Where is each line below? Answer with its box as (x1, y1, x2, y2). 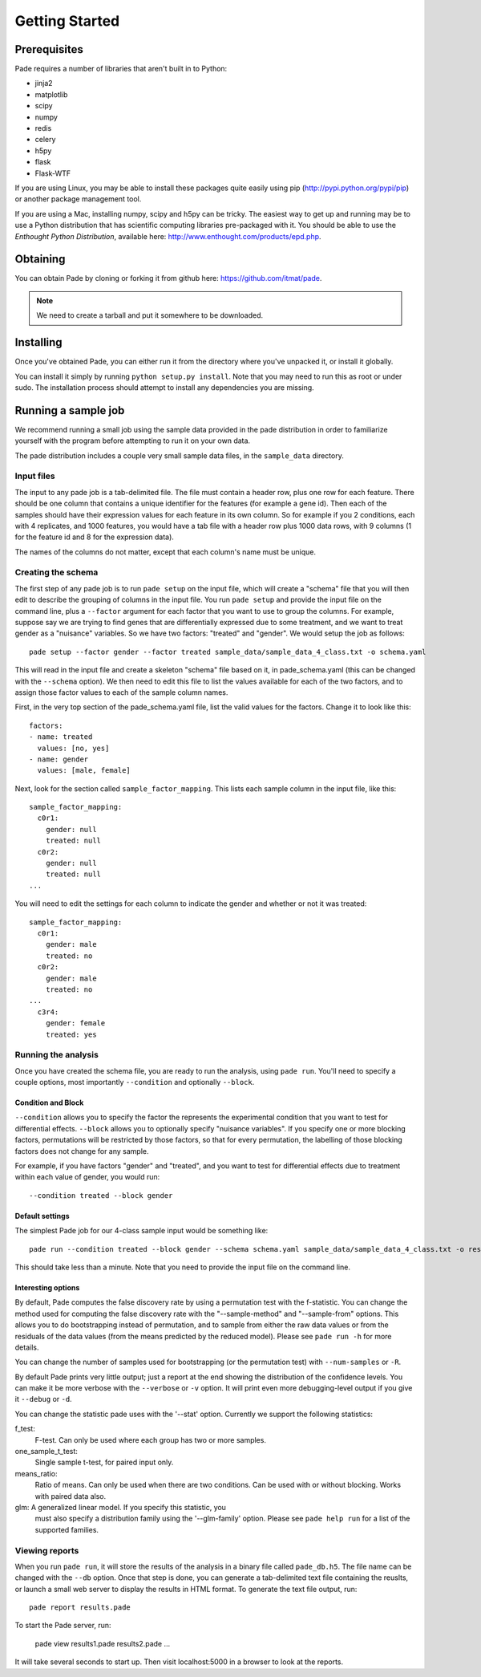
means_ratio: (14, 1468, 58, 1478)
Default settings (14, 1211, 70, 1220)
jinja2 (34, 79, 53, 88)
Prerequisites (14, 43, 83, 56)
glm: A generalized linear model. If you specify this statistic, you (14, 1502, 226, 1512)
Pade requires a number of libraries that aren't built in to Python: (14, 64, 228, 74)
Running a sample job (14, 404, 125, 417)
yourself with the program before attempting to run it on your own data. (14, 436, 251, 445)
